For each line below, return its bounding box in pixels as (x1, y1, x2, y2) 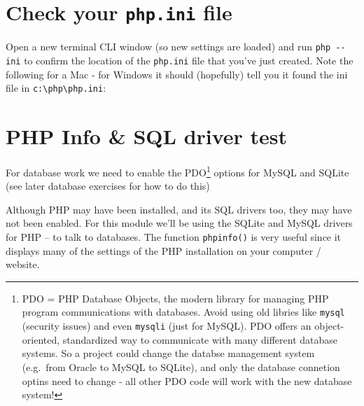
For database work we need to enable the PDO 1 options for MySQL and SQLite (6, 162, 349, 179)
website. (6, 257, 40, 272)
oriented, (22, 332, 60, 346)
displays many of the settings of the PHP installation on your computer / (6, 243, 321, 258)
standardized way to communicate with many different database (62, 332, 337, 346)
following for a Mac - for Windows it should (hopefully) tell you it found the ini (6, 66, 348, 81)
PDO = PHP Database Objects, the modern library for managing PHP (22, 290, 329, 305)
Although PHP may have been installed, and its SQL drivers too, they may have (6, 202, 352, 216)
